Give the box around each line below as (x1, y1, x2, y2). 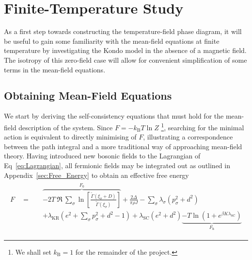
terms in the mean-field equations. (4, 64, 106, 74)
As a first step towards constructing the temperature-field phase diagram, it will (4, 26, 242, 36)
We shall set (15, 246, 51, 257)
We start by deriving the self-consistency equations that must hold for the (4, 111, 224, 121)
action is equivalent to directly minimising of (4, 132, 137, 142)
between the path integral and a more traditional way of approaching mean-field (4, 141, 242, 151)
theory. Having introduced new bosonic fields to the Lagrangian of (4, 151, 201, 161)
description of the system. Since (18, 122, 113, 132)
